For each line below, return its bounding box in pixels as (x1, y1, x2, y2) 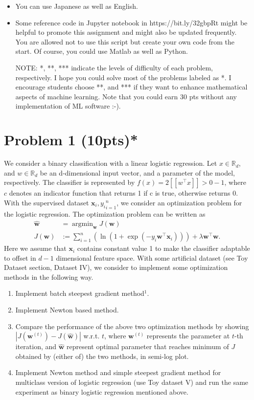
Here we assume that (4, 243, 67, 253)
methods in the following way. (4, 271, 93, 282)
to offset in (4, 252, 36, 263)
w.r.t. (83, 331, 100, 341)
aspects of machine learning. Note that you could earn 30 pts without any (15, 91, 237, 101)
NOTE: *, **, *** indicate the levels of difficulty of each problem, (15, 62, 213, 72)
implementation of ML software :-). (15, 101, 121, 111)
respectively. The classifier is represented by (4, 177, 135, 187)
